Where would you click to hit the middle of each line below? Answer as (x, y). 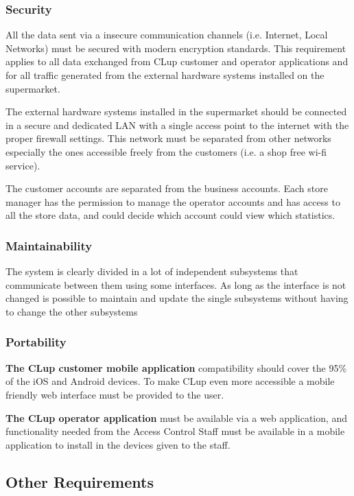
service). (23, 165)
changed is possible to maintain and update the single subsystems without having (177, 298)
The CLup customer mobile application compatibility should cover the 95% (176, 367)
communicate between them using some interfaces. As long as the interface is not (176, 284)
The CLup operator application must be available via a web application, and (177, 417)
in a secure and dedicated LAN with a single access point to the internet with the (177, 125)
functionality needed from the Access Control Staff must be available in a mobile (175, 431)
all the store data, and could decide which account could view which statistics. (170, 215)
